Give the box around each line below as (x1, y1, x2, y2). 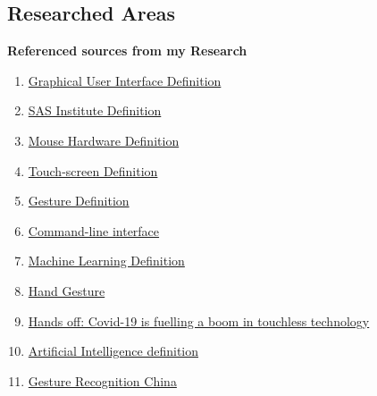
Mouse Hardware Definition (28, 131, 180, 149)
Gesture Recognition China (28, 371, 177, 390)
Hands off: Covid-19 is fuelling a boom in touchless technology (28, 311, 370, 330)
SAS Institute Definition (28, 101, 162, 120)
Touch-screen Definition (28, 161, 158, 180)
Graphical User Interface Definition (28, 71, 222, 89)
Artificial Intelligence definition (28, 341, 199, 360)
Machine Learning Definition (28, 251, 185, 270)
